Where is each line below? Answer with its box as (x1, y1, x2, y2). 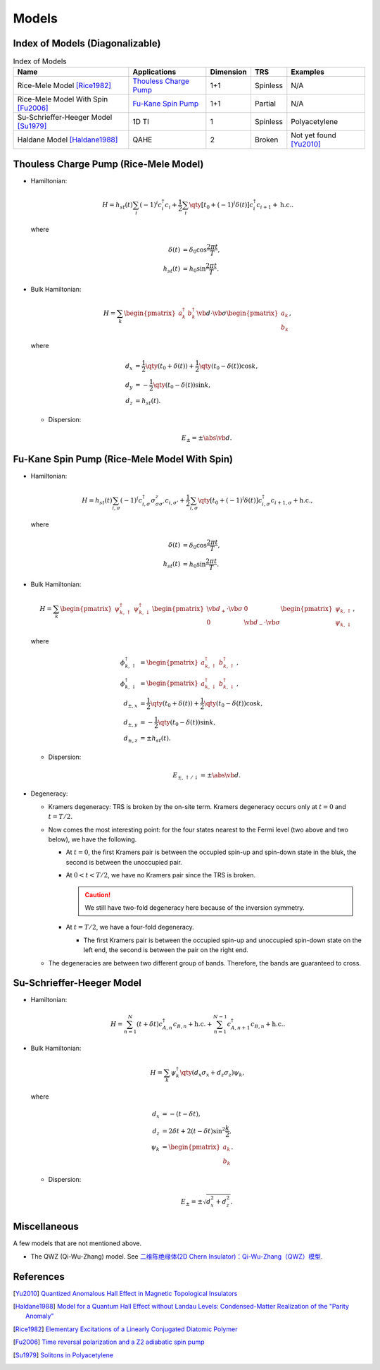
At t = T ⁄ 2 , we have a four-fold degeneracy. (65, 923, 195, 932)
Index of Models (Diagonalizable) (13, 37, 161, 49)
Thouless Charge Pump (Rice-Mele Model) (13, 158, 204, 170)
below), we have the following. (48, 835, 137, 844)
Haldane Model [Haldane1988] (17, 135, 118, 144)
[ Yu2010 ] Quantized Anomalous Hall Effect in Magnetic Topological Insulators (13, 1289, 238, 1297)
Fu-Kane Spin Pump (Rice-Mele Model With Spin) (13, 453, 234, 465)
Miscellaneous (13, 1221, 79, 1233)
